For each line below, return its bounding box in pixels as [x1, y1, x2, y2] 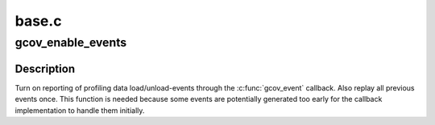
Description [14, 62, 76, 75]
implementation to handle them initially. [14, 105, 145, 115]
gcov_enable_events [14, 35, 127, 50]
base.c [14, 12, 62, 30]
